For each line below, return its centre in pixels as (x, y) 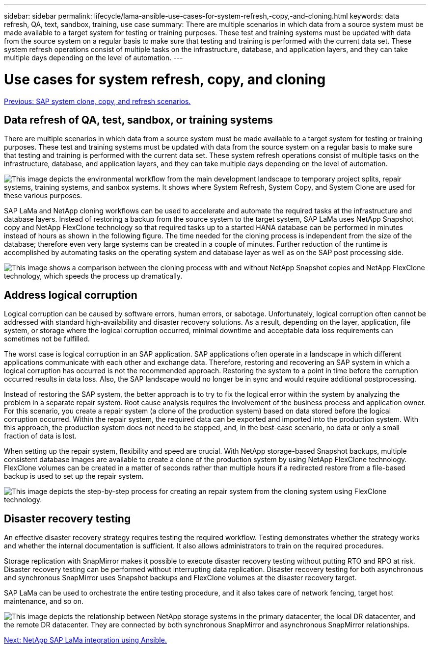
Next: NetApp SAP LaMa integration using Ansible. (85, 640)
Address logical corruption (71, 295)
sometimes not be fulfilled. (47, 339)
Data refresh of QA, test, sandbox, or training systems (138, 120)
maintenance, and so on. (44, 601)
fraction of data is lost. (40, 436)
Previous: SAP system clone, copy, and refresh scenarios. (97, 101)
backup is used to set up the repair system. (74, 476)
